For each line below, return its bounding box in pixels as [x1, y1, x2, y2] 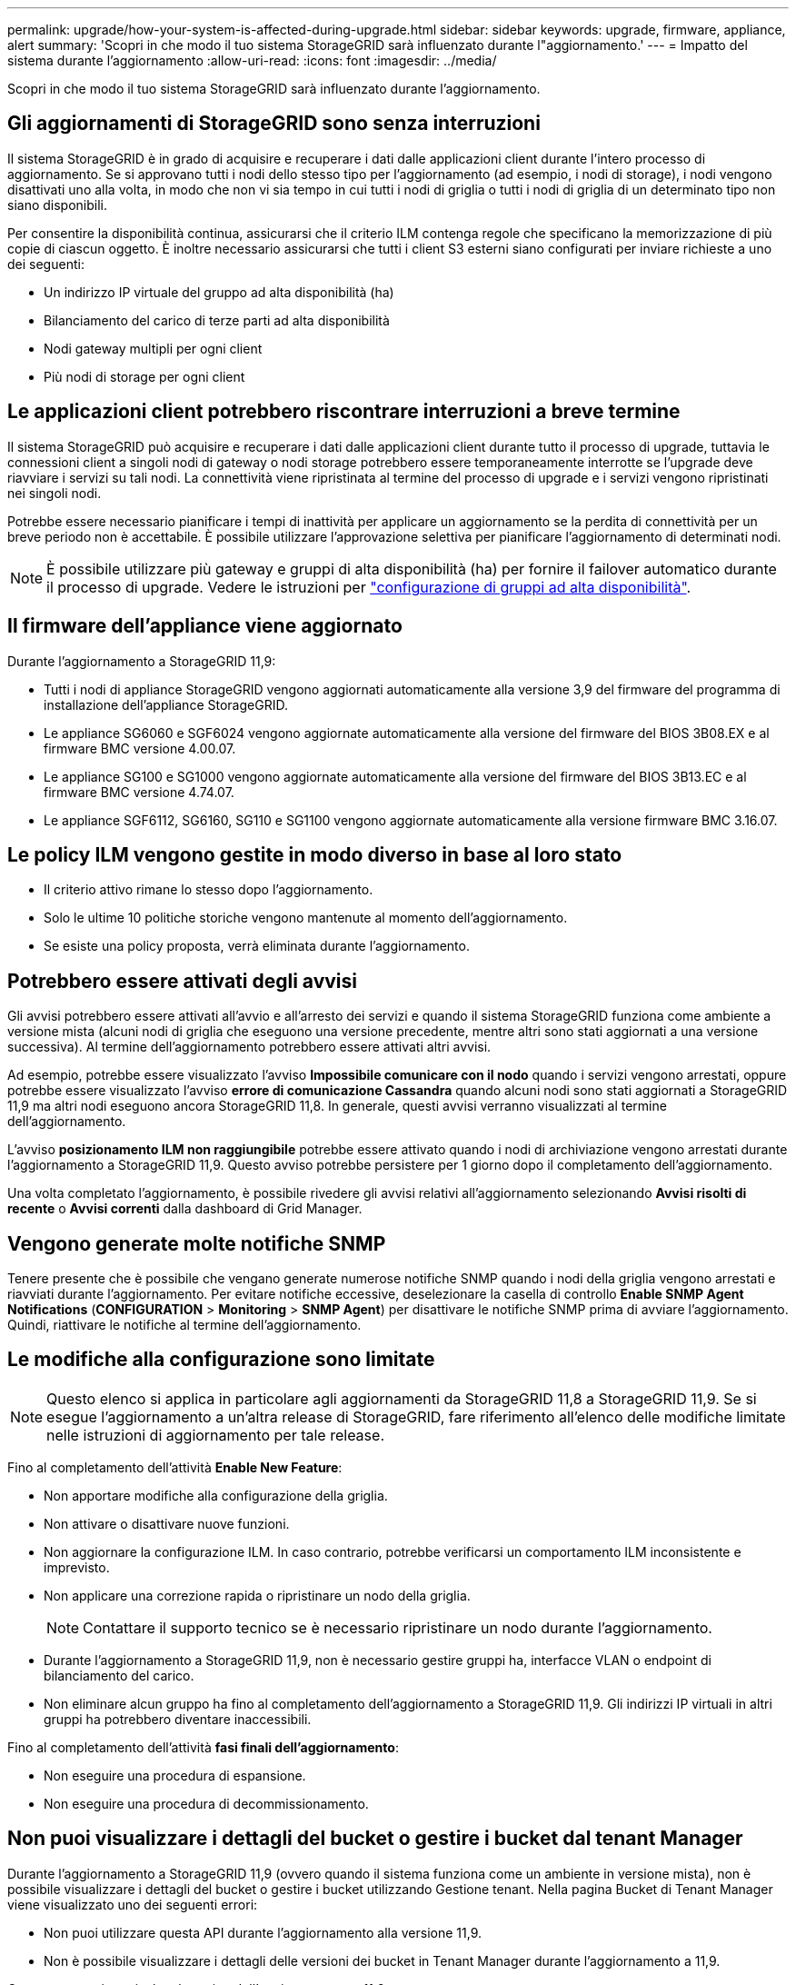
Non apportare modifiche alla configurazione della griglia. [44, 1487, 388, 1503]
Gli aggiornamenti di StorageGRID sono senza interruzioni [7, 112, 541, 135]
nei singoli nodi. [7, 484, 102, 501]
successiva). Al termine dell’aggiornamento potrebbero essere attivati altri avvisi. [7, 1039, 492, 1055]
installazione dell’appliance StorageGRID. [44, 696, 288, 713]
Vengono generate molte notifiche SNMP [7, 1232, 386, 1255]
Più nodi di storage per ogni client [44, 368, 245, 384]
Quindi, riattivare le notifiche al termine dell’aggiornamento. [7, 1317, 362, 1333]
